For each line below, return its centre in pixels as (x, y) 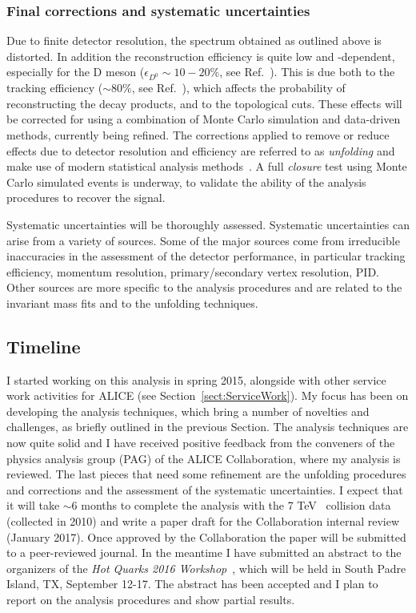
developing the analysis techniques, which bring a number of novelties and (188, 411)
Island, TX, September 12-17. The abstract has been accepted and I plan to (192, 584)
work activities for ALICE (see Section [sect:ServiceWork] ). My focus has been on (208, 395)
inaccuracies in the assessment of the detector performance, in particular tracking (206, 256)
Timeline (44, 346)
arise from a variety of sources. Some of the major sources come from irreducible (203, 240)
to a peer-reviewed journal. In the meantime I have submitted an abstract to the (204, 553)
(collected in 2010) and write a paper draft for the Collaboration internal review (203, 521)
